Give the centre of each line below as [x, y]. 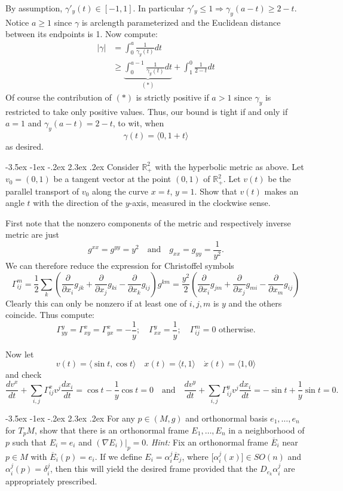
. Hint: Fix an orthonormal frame [207, 442]
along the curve [120, 191]
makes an [281, 191]
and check [24, 375]
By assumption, [34, 8]
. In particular [159, 8]
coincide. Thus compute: [50, 315]
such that [29, 442]
